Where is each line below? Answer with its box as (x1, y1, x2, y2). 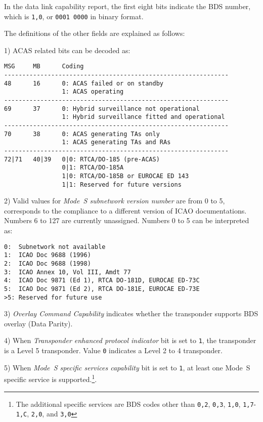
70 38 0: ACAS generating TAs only (4, 130, 160, 138)
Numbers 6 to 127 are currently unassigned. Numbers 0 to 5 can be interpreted (4, 215, 249, 226)
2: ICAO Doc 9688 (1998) (4, 260, 91, 267)
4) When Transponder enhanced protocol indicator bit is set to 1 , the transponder (4, 335, 256, 346)
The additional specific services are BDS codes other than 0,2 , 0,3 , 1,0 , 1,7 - (16, 398, 256, 409)
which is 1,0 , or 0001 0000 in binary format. (4, 11, 144, 21)
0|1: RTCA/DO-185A (62, 164, 124, 172)
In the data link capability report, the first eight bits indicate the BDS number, (4, 1, 251, 11)
